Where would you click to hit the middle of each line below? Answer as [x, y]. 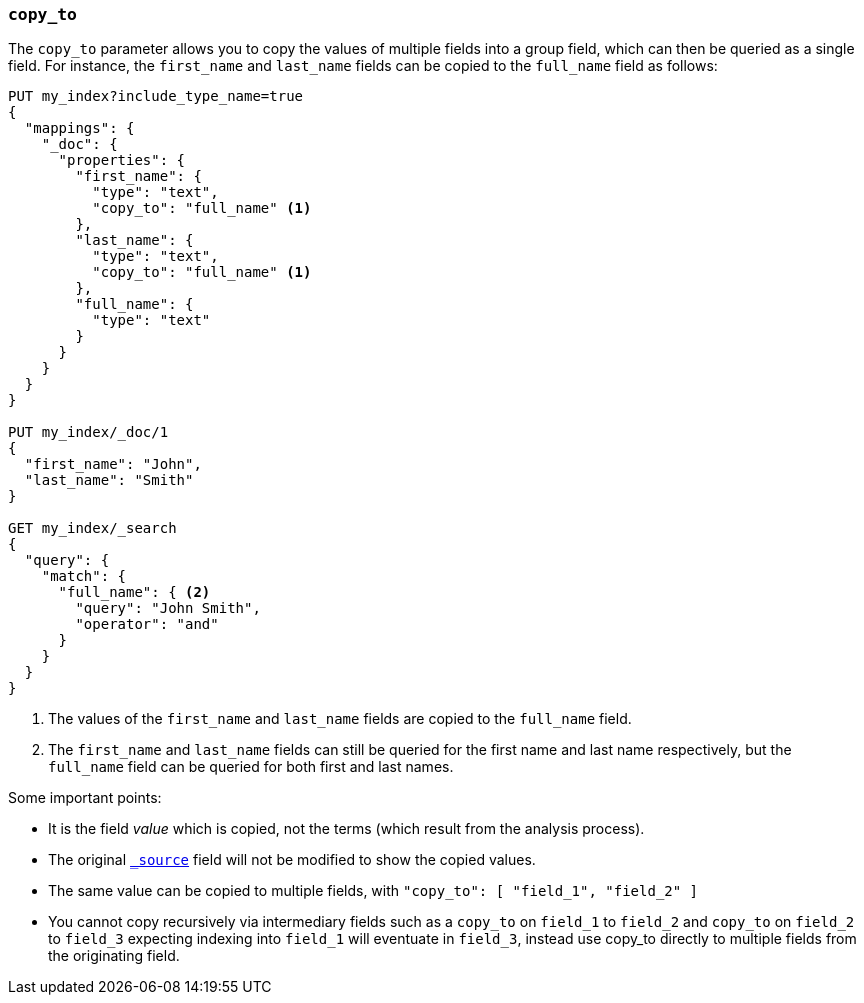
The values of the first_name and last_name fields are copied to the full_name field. [340, 719]
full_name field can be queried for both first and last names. [251, 767]
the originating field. [114, 956]
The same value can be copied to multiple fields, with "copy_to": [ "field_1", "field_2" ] [373, 891]
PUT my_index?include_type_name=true [156, 96]
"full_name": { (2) [134, 592]
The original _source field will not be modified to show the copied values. [292, 860]
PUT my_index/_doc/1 [88, 432]
